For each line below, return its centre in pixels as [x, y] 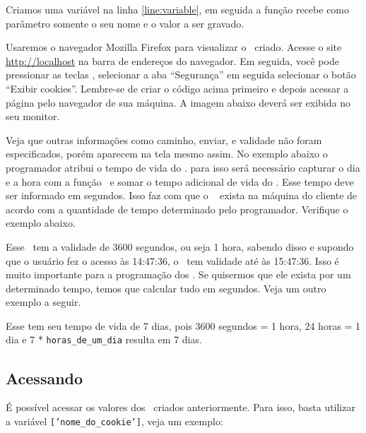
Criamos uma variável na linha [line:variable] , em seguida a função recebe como [178, 9]
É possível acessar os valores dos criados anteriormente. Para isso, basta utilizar [181, 407]
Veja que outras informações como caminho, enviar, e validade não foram [164, 140]
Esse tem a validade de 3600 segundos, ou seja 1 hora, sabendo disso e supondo [180, 246]
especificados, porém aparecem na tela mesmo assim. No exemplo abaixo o [167, 154]
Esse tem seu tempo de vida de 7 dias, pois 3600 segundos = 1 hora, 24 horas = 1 [183, 325]
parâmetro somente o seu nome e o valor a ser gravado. [125, 23]
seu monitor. [33, 116]
